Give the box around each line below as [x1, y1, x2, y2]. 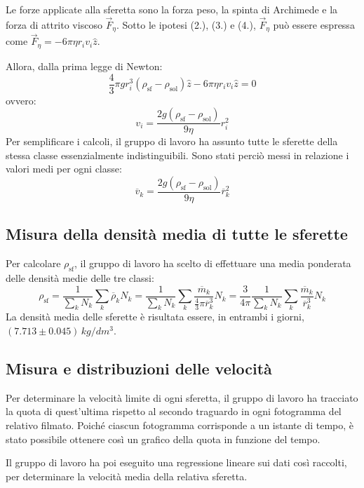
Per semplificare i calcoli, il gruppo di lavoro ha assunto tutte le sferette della [6, 134, 338, 149]
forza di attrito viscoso [6, 17, 102, 32]
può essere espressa [273, 17, 355, 32]
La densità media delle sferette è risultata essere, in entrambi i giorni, [6, 309, 304, 324]
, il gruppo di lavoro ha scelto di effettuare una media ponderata [74, 256, 351, 271]
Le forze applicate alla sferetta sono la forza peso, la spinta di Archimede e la [6, 2, 338, 16]
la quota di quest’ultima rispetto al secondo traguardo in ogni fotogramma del [6, 404, 342, 419]
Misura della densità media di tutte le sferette [6, 223, 348, 245]
